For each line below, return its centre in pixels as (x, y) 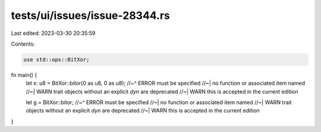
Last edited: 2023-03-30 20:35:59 (53, 33)
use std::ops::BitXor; (56, 59)
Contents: (23, 44)
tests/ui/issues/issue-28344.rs (91, 15)
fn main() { (24, 75)
